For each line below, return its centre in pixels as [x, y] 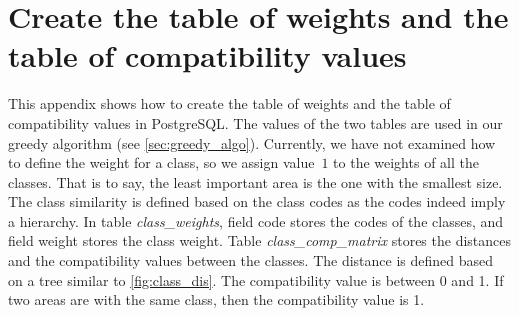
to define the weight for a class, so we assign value [161, 162]
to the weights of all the [406, 162]
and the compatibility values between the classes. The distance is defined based [251, 260]
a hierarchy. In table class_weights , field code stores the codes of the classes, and [256, 220]
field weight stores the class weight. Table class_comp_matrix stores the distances [260, 240]
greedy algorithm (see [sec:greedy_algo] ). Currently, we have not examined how [252, 142]
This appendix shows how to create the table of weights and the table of [229, 103]
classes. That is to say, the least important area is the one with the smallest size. [255, 181]
